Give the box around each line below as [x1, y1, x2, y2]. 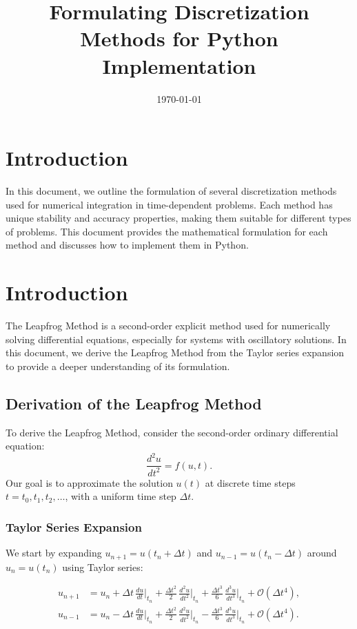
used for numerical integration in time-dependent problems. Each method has [6, 197, 333, 211]
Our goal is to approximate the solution [6, 475, 173, 490]
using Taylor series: [62, 559, 143, 574]
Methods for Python [80, 24, 278, 52]
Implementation [102, 51, 256, 79]
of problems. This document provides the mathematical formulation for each [6, 224, 328, 238]
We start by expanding [6, 545, 102, 560]
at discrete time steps [205, 475, 296, 490]
